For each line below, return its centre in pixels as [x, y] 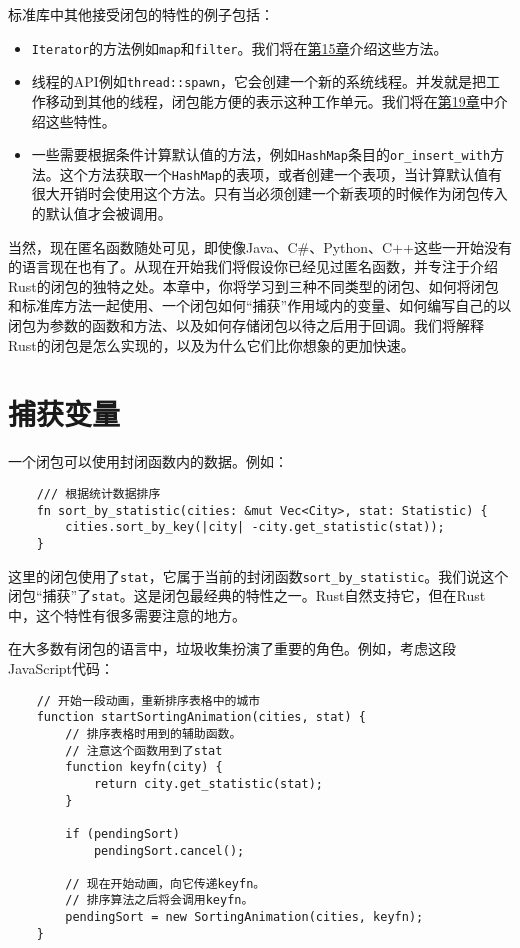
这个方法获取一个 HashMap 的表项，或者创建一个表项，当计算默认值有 [280, 173]
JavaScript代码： [61, 668]
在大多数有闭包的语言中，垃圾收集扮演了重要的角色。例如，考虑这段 [232, 648]
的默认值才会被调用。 [101, 213]
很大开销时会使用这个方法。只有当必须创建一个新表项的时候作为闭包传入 [269, 193]
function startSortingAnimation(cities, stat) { [201, 717]
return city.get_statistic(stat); [208, 783]
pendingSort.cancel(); [169, 850]
